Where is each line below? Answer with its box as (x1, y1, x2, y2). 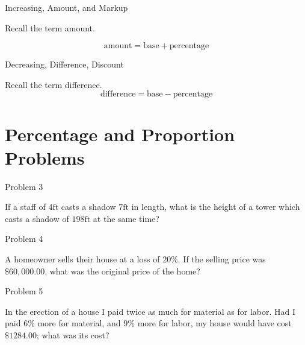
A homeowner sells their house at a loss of (5, 253, 160, 265)
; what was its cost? (36, 329, 109, 341)
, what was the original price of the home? (45, 264, 200, 277)
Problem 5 (5, 285, 43, 297)
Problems (5, 145, 85, 169)
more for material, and (37, 317, 121, 329)
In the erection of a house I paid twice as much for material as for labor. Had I (5, 305, 295, 317)
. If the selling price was (177, 253, 266, 265)
